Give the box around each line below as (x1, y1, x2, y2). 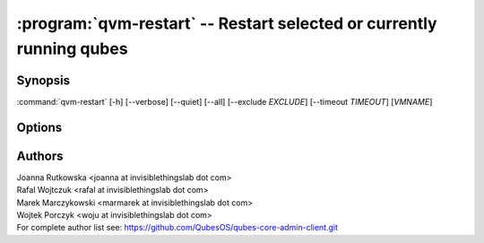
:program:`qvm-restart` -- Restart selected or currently (16, 13, 438, 33)
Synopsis (16, 73, 71, 88)
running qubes (16, 39, 129, 58)
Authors (16, 148, 64, 163)
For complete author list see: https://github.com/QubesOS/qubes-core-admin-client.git (16, 222, 339, 233)
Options (16, 119, 63, 135)
